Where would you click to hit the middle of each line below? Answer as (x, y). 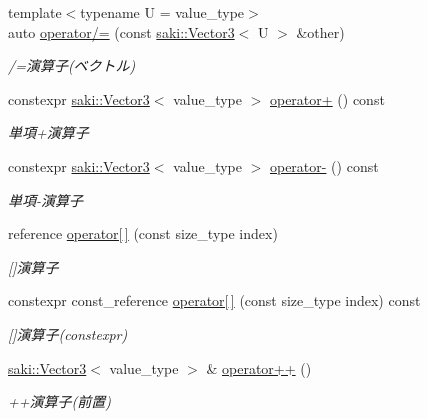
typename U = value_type (162, 12)
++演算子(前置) (59, 401)
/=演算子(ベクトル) (72, 65)
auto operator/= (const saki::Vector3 (121, 31)
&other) (320, 31)
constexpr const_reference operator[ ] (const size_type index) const (214, 300)
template (35, 12)
